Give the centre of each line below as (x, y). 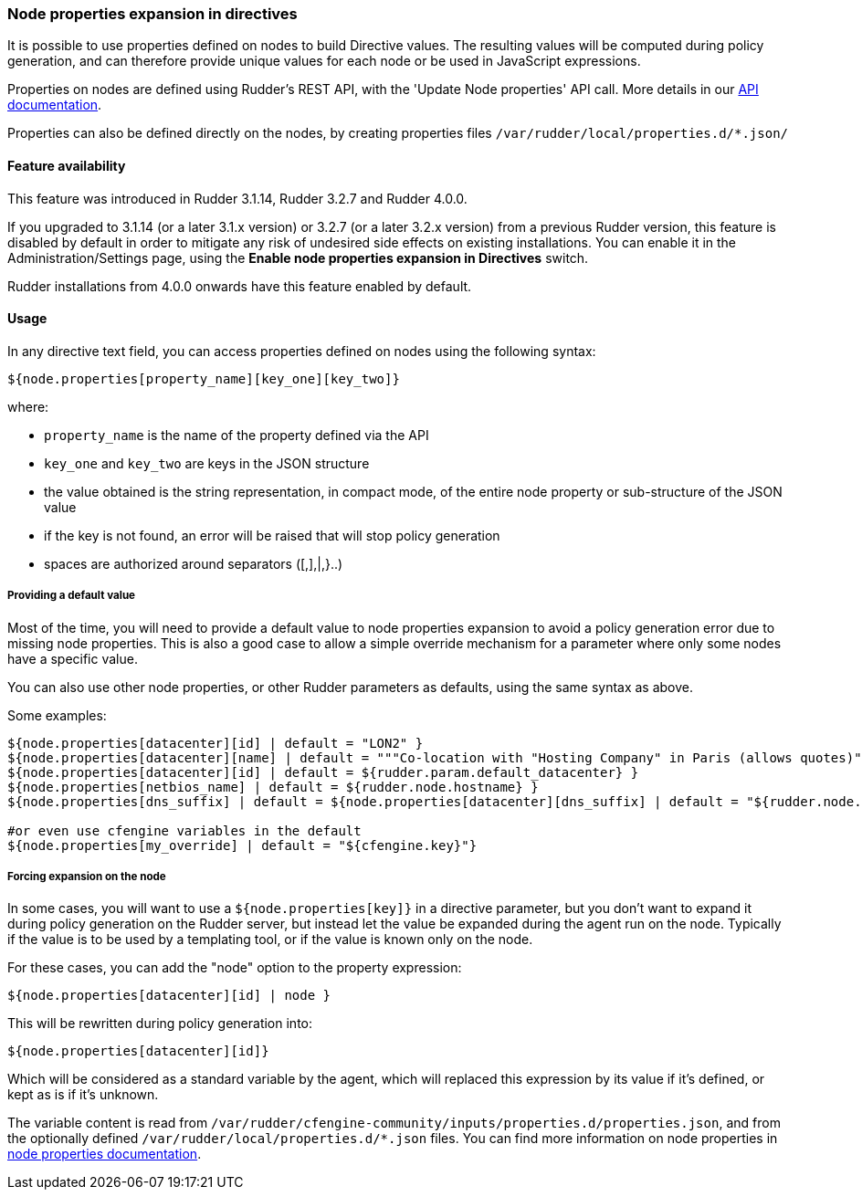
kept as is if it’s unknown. (83, 1095)
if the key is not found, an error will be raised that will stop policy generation (272, 535)
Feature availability (67, 165)
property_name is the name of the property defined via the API (237, 435)
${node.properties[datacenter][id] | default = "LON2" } (215, 743)
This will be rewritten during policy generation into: (160, 1024)
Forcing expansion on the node (87, 876)
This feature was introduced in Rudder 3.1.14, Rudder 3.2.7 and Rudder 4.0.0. (237, 198)
